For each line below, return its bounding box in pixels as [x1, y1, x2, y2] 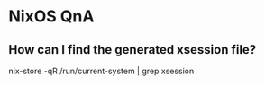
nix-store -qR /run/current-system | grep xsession [8, 65, 195, 76]
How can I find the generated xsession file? [8, 42, 257, 57]
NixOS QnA [8, 6, 95, 27]
